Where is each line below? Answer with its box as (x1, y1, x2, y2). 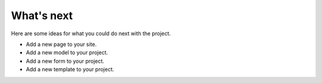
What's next (11, 9, 73, 22)
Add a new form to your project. (26, 57, 104, 64)
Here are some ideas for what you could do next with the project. (11, 30, 171, 37)
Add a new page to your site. (26, 41, 97, 48)
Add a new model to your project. (26, 49, 109, 56)
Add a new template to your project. (26, 66, 114, 73)
